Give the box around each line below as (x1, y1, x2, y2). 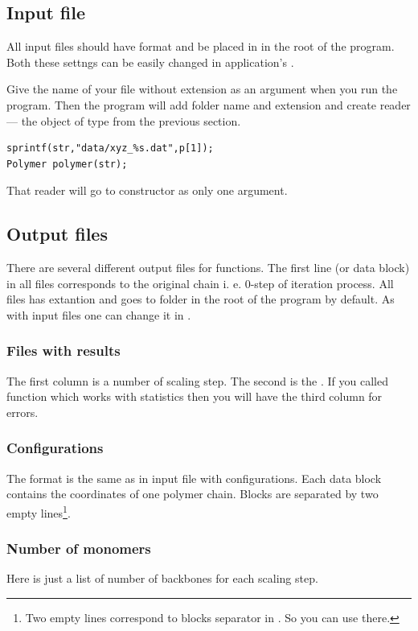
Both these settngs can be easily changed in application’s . (6, 53, 294, 70)
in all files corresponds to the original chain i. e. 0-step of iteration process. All (6, 274, 394, 291)
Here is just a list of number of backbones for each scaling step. (6, 570, 318, 587)
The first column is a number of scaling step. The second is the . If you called (6, 372, 388, 389)
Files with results (6, 340, 121, 361)
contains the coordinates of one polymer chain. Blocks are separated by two (6, 485, 379, 502)
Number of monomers (6, 538, 151, 559)
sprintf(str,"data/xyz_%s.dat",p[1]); (6, 142, 214, 155)
